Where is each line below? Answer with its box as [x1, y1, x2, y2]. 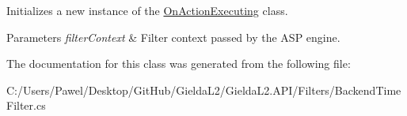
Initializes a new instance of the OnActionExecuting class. [6, 2, 288, 18]
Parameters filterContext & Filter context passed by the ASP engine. [6, 28, 340, 45]
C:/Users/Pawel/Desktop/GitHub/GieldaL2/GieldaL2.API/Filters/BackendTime [6, 81, 401, 98]
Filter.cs [6, 97, 46, 114]
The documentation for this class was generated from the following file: [6, 55, 351, 72]
